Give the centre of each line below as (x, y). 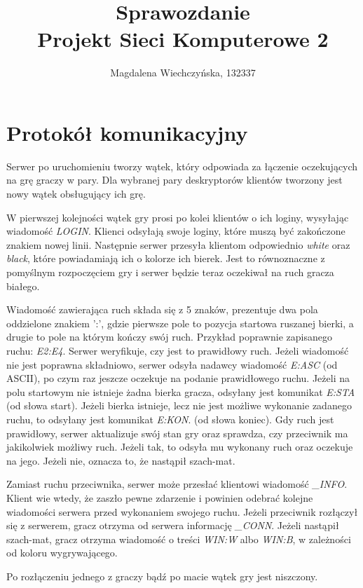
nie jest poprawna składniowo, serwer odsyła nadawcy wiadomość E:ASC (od (172, 364)
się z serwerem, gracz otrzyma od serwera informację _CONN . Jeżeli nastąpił (173, 525)
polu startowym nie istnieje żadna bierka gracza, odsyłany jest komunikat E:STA (181, 391)
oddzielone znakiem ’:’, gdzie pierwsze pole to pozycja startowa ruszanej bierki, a (180, 323)
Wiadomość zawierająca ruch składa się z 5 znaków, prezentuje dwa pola (162, 309)
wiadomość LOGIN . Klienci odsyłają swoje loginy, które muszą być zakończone (176, 231)
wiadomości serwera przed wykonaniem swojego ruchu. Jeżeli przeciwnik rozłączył (182, 511)
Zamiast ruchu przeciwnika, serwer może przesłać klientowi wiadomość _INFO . (177, 484)
